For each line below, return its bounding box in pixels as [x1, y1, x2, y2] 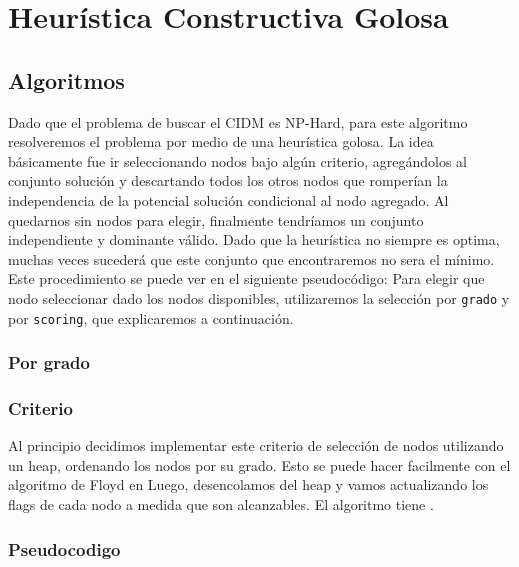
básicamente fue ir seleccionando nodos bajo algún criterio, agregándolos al [8, 150, 467, 171]
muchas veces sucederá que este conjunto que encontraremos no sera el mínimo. [8, 248, 495, 269]
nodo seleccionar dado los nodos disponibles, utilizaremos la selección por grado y [8, 287, 510, 308]
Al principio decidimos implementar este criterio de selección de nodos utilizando [8, 435, 504, 456]
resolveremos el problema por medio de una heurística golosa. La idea [8, 131, 434, 152]
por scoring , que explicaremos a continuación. [8, 307, 294, 328]
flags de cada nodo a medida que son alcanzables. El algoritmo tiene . [8, 494, 434, 515]
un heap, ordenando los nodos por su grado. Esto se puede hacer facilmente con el [8, 454, 511, 475]
